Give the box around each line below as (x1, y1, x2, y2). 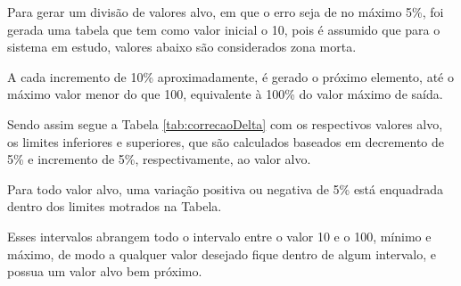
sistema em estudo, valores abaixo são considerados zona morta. (7, 37, 357, 56)
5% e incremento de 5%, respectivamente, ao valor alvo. (7, 150, 311, 168)
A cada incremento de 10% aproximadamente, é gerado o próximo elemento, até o (7, 67, 454, 86)
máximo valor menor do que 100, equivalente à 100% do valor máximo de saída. (7, 85, 443, 103)
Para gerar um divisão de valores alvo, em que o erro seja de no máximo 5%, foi (7, 3, 444, 20)
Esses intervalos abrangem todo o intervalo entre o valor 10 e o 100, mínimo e (7, 226, 432, 245)
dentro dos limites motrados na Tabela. (7, 197, 222, 216)
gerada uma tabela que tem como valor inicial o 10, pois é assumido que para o (7, 20, 440, 38)
